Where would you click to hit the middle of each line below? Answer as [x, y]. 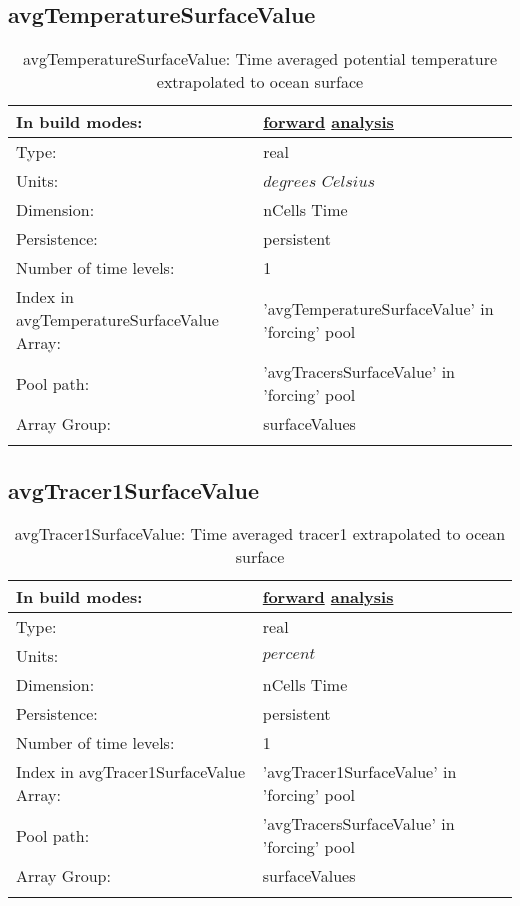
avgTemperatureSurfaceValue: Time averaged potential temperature [260, 59]
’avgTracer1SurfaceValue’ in [359, 772]
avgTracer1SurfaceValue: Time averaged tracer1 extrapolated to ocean [260, 534]
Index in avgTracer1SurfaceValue [131, 772]
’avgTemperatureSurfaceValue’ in [378, 308]
